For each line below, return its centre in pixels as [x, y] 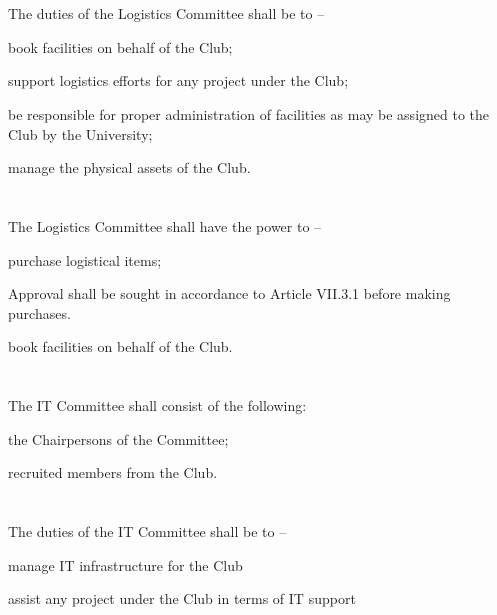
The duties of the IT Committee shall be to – [147, 531]
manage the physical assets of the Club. [129, 167]
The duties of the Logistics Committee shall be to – [166, 13]
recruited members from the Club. [113, 472]
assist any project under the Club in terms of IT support [182, 598]
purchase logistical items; [85, 259]
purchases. [39, 312]
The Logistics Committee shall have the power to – [165, 225]
